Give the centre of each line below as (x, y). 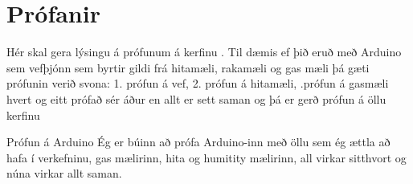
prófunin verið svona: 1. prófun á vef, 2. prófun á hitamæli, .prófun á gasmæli (198, 83)
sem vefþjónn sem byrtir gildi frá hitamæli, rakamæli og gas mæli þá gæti (188, 67)
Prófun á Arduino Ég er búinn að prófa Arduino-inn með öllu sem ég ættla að (198, 142)
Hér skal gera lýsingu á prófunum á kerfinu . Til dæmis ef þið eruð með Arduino (204, 52)
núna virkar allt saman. (64, 173)
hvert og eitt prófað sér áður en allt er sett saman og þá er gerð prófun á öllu (196, 98)
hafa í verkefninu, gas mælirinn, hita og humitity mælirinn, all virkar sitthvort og (206, 157)
